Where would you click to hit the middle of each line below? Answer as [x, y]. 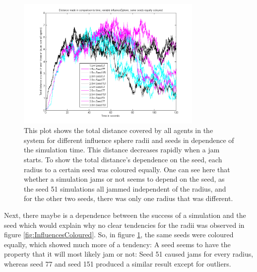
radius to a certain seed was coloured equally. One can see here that [127, 169]
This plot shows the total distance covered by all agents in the [119, 130]
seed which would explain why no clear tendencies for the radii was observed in [124, 225]
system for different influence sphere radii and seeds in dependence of [129, 140]
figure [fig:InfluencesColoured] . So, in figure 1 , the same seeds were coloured [119, 235]
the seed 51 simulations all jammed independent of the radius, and [125, 188]
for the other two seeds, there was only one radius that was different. [128, 198]
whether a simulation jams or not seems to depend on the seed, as [124, 179]
